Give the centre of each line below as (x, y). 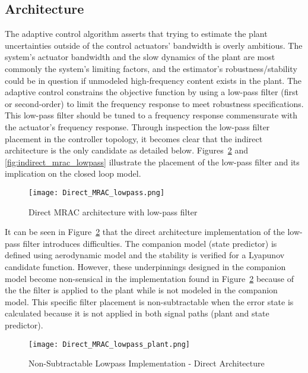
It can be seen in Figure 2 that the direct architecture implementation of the (145, 232)
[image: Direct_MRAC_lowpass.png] (97, 192)
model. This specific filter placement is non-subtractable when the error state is (149, 301)
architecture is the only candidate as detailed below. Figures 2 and (127, 150)
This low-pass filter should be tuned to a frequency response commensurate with (151, 115)
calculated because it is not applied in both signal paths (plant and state (137, 313)
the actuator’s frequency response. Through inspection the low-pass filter (137, 126)
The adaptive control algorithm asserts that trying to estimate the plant (136, 34)
